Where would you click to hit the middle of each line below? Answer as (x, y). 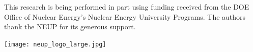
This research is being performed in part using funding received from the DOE (127, 7)
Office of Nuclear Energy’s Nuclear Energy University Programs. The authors (125, 16)
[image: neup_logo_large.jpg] (55, 44)
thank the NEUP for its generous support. (70, 27)
